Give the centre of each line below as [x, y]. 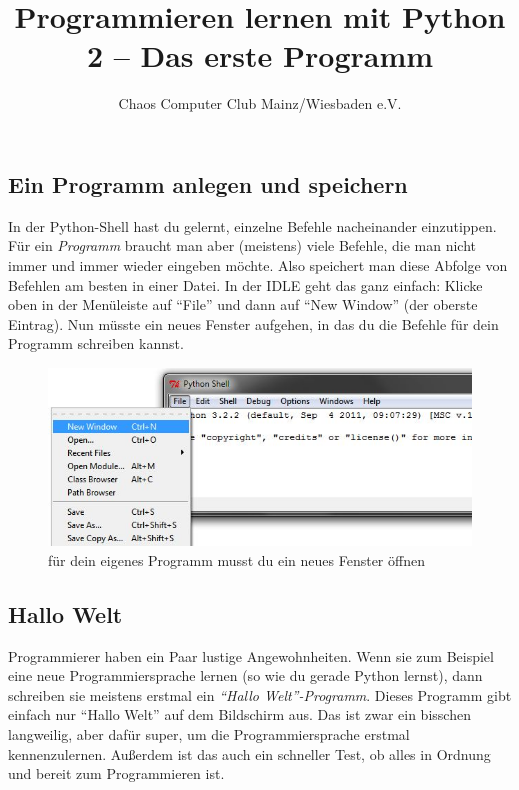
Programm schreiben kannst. [96, 343]
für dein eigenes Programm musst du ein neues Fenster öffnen [236, 559]
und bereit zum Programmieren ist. [116, 773]
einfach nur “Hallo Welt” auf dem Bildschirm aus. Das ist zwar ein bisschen [239, 714]
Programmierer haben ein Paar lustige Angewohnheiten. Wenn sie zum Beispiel [251, 655]
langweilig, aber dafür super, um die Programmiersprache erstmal [209, 733]
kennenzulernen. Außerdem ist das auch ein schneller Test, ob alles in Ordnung [249, 753]
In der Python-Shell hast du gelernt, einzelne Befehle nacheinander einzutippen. [252, 225]
